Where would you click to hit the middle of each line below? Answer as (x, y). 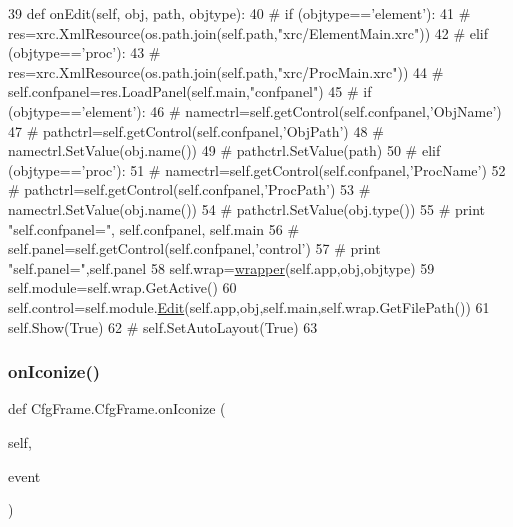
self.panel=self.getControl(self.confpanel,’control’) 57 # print (194, 248)
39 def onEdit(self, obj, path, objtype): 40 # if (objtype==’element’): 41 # (239, 13)
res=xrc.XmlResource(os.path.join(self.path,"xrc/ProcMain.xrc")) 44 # (226, 71)
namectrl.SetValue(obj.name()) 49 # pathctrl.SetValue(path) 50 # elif (224, 150)
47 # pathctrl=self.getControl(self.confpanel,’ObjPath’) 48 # (196, 130)
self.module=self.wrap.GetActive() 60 (122, 287)
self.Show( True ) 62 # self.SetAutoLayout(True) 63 (163, 326)
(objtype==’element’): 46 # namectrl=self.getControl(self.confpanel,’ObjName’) (255, 110)
